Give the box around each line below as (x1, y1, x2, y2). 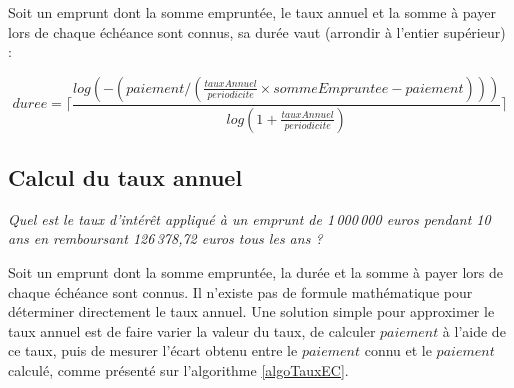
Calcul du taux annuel (8, 162, 243, 193)
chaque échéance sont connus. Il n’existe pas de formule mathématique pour (8, 281, 473, 302)
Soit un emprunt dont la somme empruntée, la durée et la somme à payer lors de (8, 262, 504, 283)
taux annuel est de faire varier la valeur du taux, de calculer (8, 320, 376, 341)
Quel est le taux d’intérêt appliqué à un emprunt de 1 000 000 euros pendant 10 (8, 208, 491, 229)
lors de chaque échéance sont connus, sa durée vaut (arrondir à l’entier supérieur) (8, 21, 506, 42)
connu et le (364, 340, 432, 361)
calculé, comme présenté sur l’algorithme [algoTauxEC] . (8, 360, 349, 381)
